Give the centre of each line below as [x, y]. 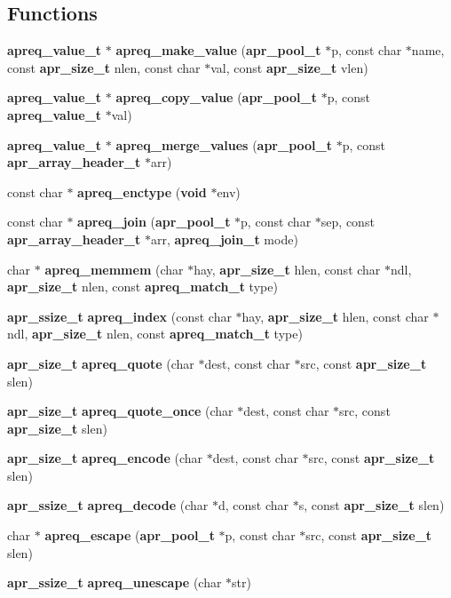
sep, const [348, 222]
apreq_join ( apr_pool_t [154, 222]
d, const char [254, 505]
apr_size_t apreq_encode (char [105, 458]
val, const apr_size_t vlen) [289, 67]
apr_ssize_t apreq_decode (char [108, 505]
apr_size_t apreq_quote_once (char [120, 411]
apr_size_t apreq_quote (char [101, 363]
